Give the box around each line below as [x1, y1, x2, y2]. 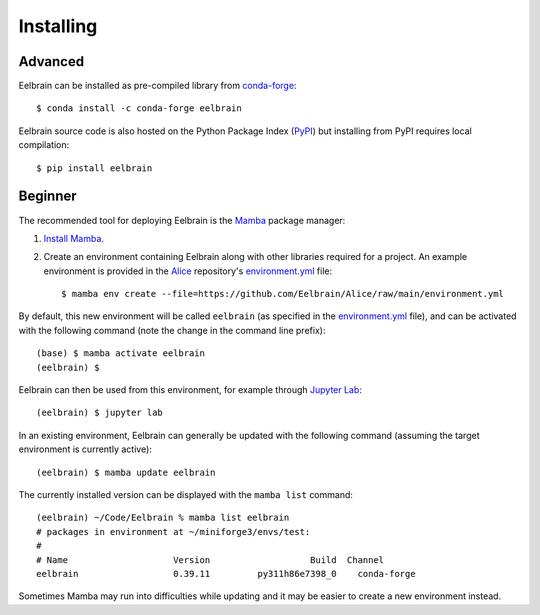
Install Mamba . [43, 232, 105, 244]
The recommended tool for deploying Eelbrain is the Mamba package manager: [18, 214, 346, 226]
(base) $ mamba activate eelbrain [36, 348, 205, 359]
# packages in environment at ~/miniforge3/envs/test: [36, 526, 311, 537]
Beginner [18, 188, 77, 205]
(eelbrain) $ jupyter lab [36, 407, 164, 419]
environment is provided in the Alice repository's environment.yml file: [43, 265, 333, 277]
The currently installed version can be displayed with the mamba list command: [18, 489, 354, 500]
